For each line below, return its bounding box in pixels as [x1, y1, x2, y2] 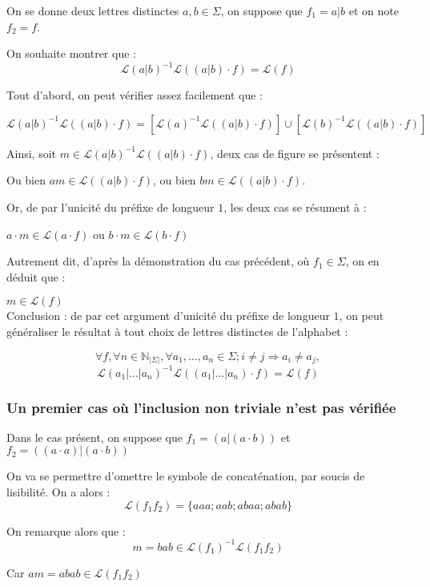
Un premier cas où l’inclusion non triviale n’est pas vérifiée [6, 397, 396, 417]
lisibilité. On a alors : [6, 484, 111, 500]
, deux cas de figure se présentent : [210, 144, 380, 161]
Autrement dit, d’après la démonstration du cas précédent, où [6, 253, 310, 269]
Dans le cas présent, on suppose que [6, 428, 183, 445]
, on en [345, 253, 380, 269]
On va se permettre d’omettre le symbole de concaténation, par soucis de [6, 468, 365, 484]
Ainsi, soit [6, 144, 56, 161]
